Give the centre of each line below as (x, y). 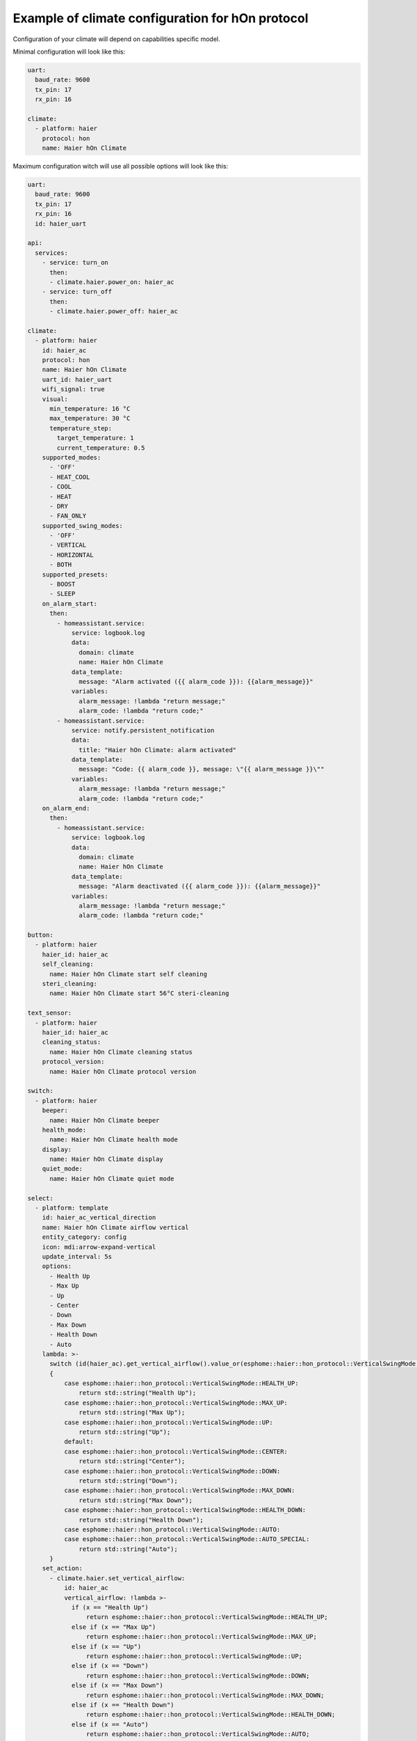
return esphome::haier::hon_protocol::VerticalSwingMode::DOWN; (198, 1676)
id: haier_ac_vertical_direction (99, 1218)
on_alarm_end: (66, 809)
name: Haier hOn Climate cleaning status (121, 1052)
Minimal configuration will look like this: (69, 52)
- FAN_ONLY (68, 516)
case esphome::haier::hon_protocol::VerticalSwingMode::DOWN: (172, 1471)
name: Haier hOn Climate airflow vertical (115, 1227)
